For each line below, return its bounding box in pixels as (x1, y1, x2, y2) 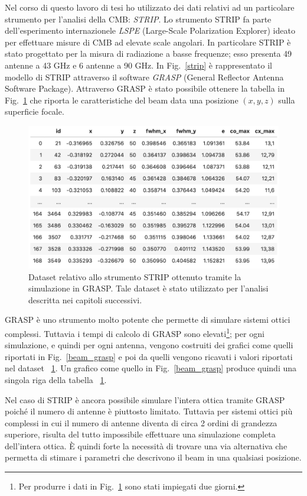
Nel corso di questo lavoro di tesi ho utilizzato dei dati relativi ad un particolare (5, 1, 295, 13)
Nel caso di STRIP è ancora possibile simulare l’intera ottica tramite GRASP (5, 393, 285, 406)
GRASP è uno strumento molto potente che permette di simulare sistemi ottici (5, 313, 290, 326)
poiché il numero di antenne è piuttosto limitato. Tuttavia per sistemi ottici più (5, 405, 293, 417)
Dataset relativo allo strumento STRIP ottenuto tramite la (28, 270, 241, 283)
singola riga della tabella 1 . (5, 373, 107, 385)
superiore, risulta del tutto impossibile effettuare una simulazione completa (5, 428, 276, 440)
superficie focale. (5, 105, 64, 118)
